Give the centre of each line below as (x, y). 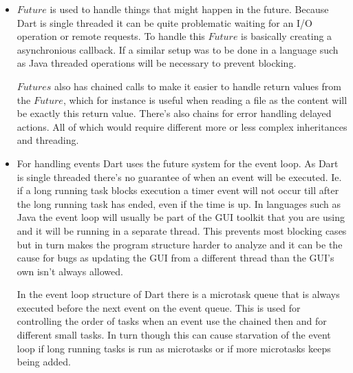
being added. (44, 362)
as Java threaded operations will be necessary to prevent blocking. (157, 63)
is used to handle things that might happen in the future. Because (189, 9)
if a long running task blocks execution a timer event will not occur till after (178, 190)
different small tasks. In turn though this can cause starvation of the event (174, 335)
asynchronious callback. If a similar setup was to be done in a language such (178, 49)
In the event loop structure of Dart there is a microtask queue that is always (178, 294)
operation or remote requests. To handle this (111, 36)
